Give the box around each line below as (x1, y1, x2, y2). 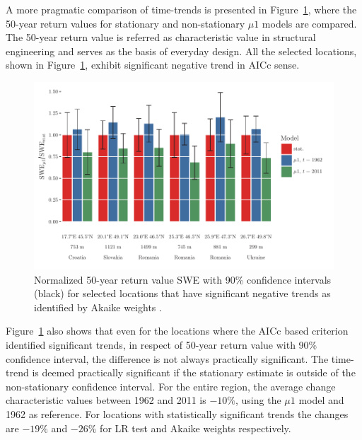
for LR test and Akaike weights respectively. (100, 420, 291, 435)
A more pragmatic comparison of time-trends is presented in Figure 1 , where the (6, 2, 357, 16)
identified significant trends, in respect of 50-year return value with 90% (6, 337, 317, 352)
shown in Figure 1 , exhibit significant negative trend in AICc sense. (6, 57, 300, 72)
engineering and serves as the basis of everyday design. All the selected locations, (6, 43, 357, 58)
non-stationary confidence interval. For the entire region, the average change (6, 378, 336, 393)
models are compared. (262, 16, 357, 30)
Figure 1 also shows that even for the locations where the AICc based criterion (6, 323, 349, 338)
